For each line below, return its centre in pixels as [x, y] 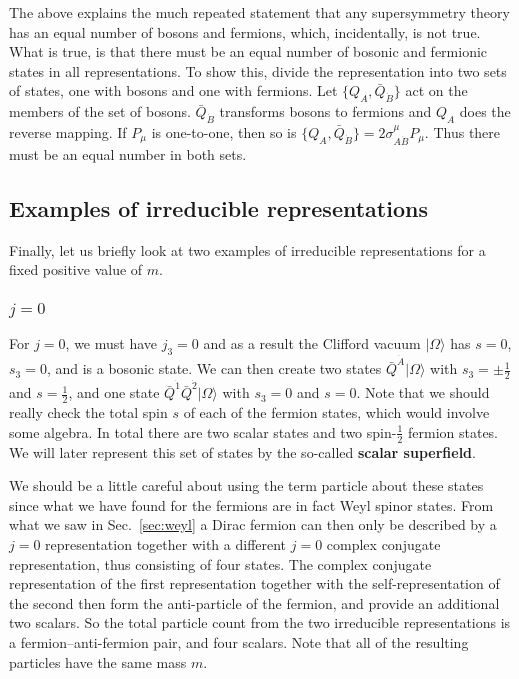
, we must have [111, 343]
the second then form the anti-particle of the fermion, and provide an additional [254, 602]
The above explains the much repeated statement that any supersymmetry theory [259, 12]
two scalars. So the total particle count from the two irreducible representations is [260, 622]
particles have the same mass [98, 661]
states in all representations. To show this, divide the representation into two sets [258, 70]
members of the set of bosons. [100, 111]
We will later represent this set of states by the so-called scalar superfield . [242, 451]
